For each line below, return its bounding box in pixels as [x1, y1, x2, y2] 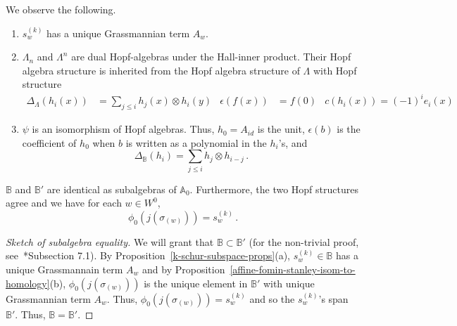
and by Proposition [142, 261, 225, 276]
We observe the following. [6, 2, 116, 16]
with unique [263, 275, 315, 290]
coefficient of [22, 135, 77, 150]
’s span [318, 291, 349, 306]
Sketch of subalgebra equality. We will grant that [6, 234, 214, 249]
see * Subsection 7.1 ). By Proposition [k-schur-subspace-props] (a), [6, 248, 290, 263]
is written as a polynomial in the [125, 135, 267, 150]
